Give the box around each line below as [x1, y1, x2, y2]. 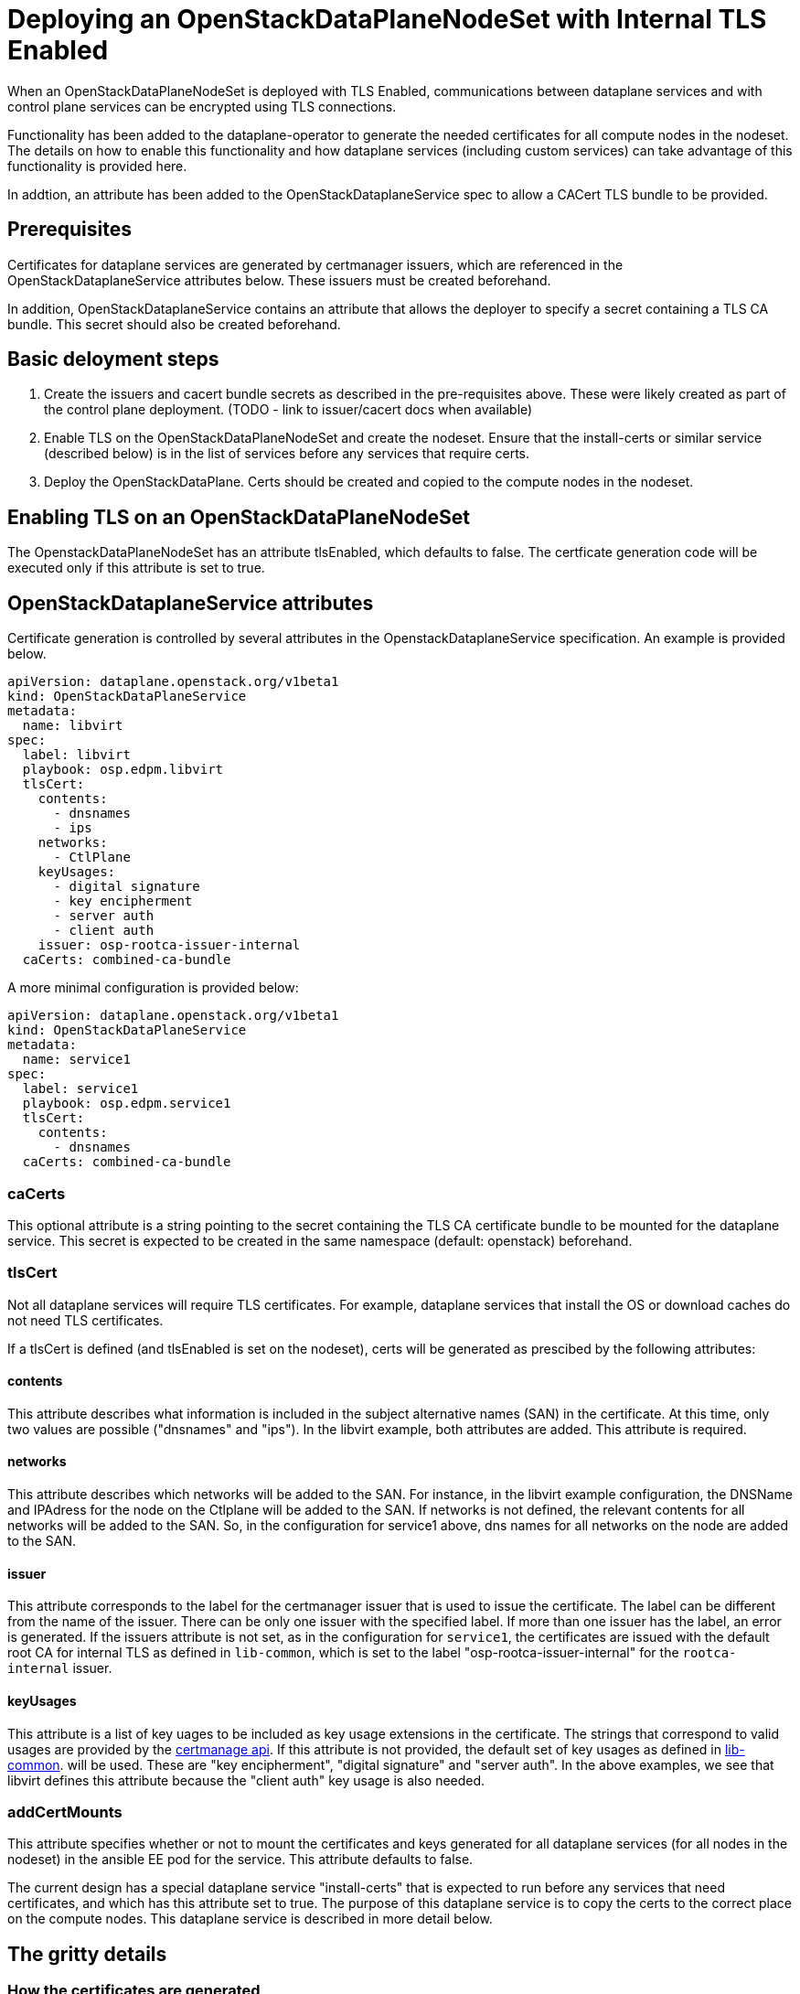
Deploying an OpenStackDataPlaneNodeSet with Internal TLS [7, 4, 767, 35]
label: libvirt [22, 747, 131, 763]
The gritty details [7, 1942, 167, 1966]
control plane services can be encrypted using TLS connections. [7, 98, 397, 114]
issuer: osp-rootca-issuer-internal [37, 938, 301, 953]
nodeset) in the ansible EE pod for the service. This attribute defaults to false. [7, 1851, 474, 1868]
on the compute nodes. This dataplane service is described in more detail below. [7, 1911, 493, 1927]
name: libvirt [22, 718, 123, 734]
